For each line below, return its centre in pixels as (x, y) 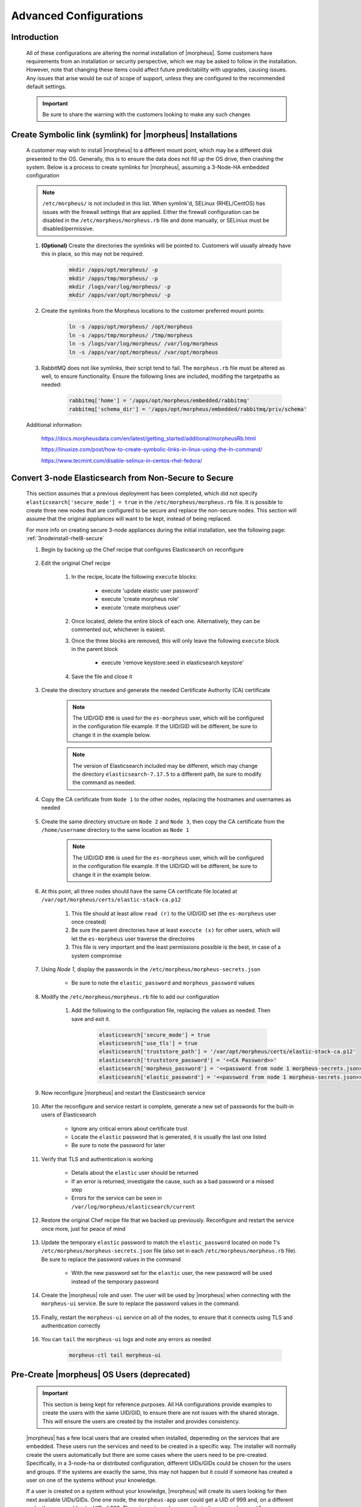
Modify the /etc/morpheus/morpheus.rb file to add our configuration (130, 996)
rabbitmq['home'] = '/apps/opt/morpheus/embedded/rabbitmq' (159, 401)
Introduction (35, 37)
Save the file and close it (102, 676)
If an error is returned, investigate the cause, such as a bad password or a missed (172, 1181)
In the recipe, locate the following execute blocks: (134, 577)
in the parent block (95, 649)
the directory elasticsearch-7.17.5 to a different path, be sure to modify (167, 774)
